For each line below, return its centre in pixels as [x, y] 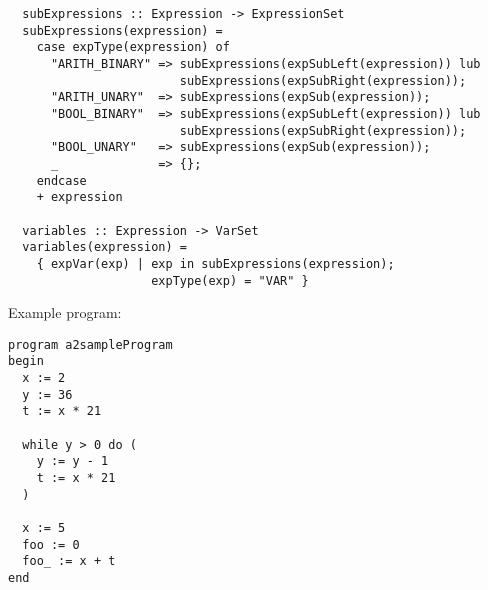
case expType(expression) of [133, 47]
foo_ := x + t [69, 561]
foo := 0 [51, 544]
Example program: [65, 312]
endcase [61, 180]
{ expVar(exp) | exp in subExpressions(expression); [215, 263]
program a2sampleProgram [90, 344]
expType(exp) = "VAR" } [230, 280]
